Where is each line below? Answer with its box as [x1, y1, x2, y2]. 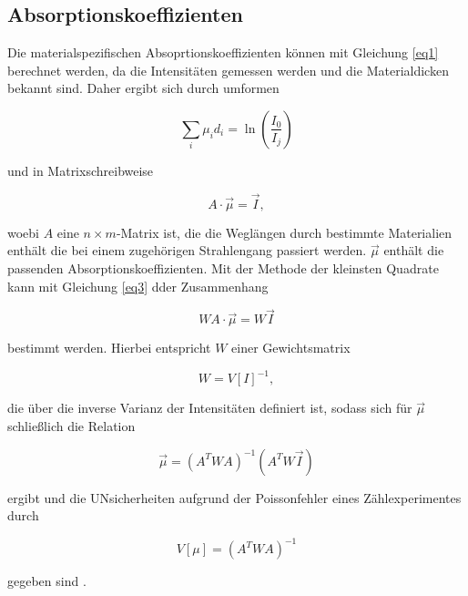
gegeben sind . [7, 571, 86, 591]
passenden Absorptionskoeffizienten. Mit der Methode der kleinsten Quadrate [7, 258, 439, 277]
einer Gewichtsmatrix [231, 338, 351, 357]
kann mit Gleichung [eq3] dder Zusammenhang [7, 276, 269, 295]
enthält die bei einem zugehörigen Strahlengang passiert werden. [7, 241, 367, 260]
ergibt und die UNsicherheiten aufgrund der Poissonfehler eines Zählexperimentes [7, 488, 462, 507]
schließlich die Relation [7, 416, 136, 436]
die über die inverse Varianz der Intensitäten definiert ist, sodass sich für [7, 398, 412, 417]
